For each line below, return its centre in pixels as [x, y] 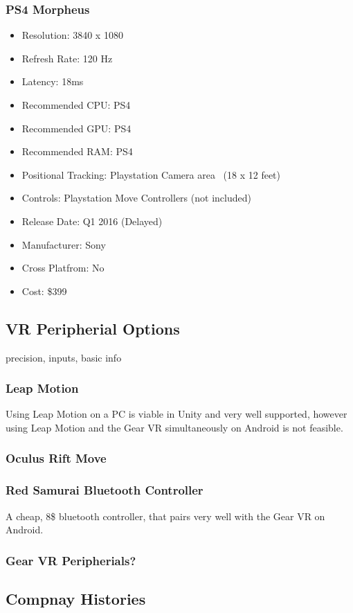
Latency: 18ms [53, 81]
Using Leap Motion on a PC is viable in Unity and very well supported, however [176, 414]
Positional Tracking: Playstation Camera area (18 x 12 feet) [151, 174]
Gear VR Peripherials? [71, 560]
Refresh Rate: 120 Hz [67, 58]
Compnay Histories [76, 599]
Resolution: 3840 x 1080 [72, 35]
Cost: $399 [44, 291]
